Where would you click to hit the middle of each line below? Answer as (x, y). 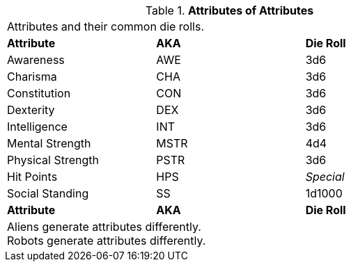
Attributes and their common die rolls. (106, 26)
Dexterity (31, 110)
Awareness (36, 60)
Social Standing (48, 193)
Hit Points (32, 177)
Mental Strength (49, 143)
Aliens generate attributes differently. (104, 227)
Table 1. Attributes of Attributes (229, 10)
